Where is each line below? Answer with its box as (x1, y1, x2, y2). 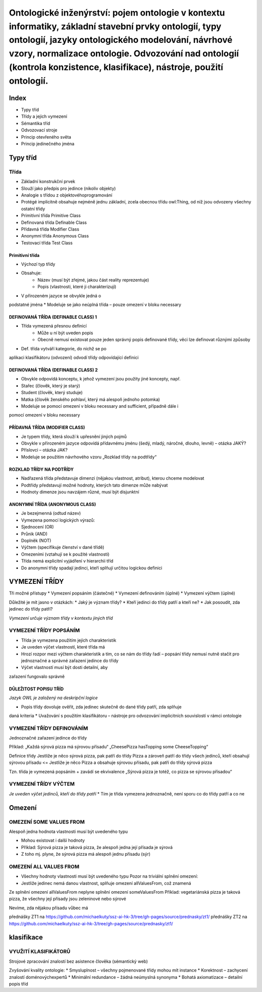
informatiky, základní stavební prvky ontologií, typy (9, 21, 222, 32)
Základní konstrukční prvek (21, 179, 75, 184)
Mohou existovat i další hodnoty (21, 837, 85, 844)
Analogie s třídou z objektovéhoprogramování (21, 192, 113, 198)
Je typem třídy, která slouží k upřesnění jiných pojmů (21, 433, 127, 439)
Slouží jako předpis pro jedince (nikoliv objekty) (21, 185, 116, 191)
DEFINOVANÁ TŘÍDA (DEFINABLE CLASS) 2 (9, 367, 98, 373)
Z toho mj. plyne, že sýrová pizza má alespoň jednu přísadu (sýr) (21, 851, 150, 857)
